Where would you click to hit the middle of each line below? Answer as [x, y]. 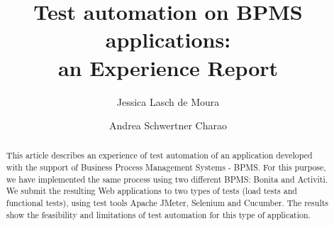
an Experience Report [168, 67]
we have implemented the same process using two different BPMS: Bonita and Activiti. [167, 179]
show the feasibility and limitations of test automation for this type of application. [158, 214]
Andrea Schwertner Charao [168, 125]
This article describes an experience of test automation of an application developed [159, 155]
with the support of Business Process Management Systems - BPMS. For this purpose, [166, 167]
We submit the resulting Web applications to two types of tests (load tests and [151, 191]
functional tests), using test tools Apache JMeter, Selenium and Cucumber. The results [167, 203]
